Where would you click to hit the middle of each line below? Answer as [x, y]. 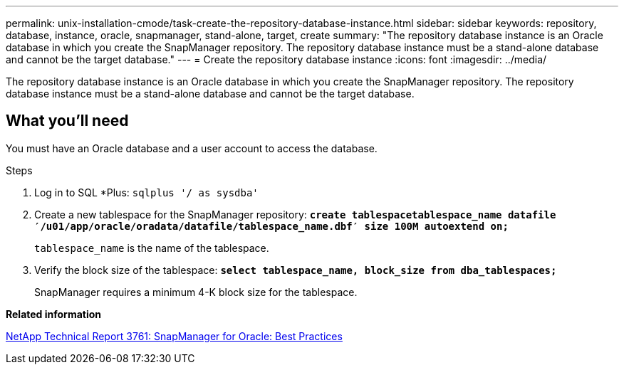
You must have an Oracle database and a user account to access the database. [192, 148]
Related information [54, 314]
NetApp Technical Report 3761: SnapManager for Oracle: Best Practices [174, 336]
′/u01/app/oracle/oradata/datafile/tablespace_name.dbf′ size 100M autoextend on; [271, 226]
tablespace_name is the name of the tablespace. [152, 248]
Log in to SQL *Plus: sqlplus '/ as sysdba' [146, 192]
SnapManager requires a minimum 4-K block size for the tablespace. [196, 292]
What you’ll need [67, 121]
